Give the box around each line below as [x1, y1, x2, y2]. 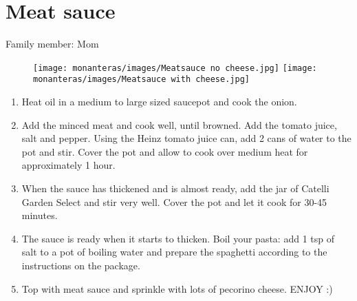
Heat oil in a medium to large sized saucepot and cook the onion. [21, 94, 297, 109]
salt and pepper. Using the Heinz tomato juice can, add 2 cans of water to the [21, 131, 351, 145]
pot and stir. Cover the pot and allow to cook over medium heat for [21, 144, 308, 158]
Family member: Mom [6, 37, 99, 51]
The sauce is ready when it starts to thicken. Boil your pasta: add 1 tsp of [21, 231, 334, 245]
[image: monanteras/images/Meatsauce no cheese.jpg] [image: [33, 63, 317, 73]
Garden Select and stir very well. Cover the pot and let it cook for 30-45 [21, 194, 327, 209]
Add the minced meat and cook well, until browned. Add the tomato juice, [21, 117, 337, 132]
